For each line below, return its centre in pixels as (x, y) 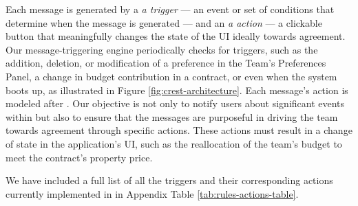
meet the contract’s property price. (79, 157)
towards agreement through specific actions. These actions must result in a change (179, 130)
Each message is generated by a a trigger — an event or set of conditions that (170, 9)
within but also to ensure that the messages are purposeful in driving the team (172, 116)
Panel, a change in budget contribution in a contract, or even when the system (171, 76)
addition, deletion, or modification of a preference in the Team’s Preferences (166, 63)
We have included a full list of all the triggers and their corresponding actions (169, 180)
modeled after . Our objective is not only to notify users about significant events (175, 103)
